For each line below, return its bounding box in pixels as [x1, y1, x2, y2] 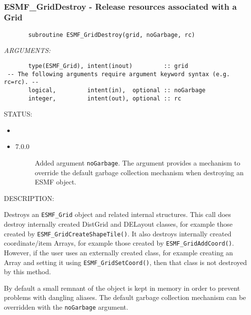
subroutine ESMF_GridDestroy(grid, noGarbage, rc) [28, 31, 195, 38]
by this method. [4, 266, 51, 277]
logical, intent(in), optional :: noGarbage [28, 86, 206, 94]
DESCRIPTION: [4, 193, 54, 203]
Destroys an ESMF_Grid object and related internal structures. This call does [4, 209, 231, 219]
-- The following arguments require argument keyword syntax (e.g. [7, 70, 230, 78]
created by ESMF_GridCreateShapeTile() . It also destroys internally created [4, 228, 232, 238]
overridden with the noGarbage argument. [4, 302, 128, 312]
